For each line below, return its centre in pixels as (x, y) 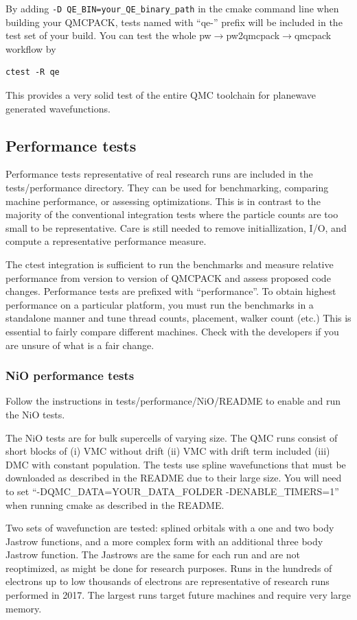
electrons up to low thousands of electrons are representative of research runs (168, 581)
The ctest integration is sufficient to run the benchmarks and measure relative (170, 264)
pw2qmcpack (253, 35)
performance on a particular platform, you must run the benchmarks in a (160, 304)
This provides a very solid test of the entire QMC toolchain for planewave (161, 95)
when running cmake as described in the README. (115, 504)
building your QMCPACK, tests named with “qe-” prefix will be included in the (174, 22)
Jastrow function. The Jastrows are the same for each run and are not (153, 555)
